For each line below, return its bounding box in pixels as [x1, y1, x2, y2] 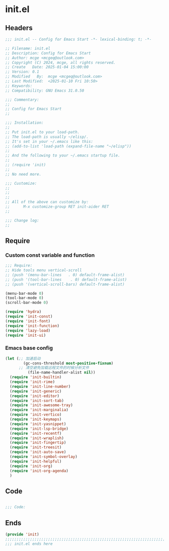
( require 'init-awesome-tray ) [10, 403, 73, 408]
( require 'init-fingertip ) [10, 440, 66, 445]
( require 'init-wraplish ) [10, 435, 64, 441]
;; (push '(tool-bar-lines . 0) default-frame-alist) [5, 277, 127, 282]
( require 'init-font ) [5, 319, 51, 324]
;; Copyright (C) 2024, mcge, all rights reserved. [5, 60, 116, 65]
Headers [5, 24, 33, 32]
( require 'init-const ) [5, 314, 53, 319]
